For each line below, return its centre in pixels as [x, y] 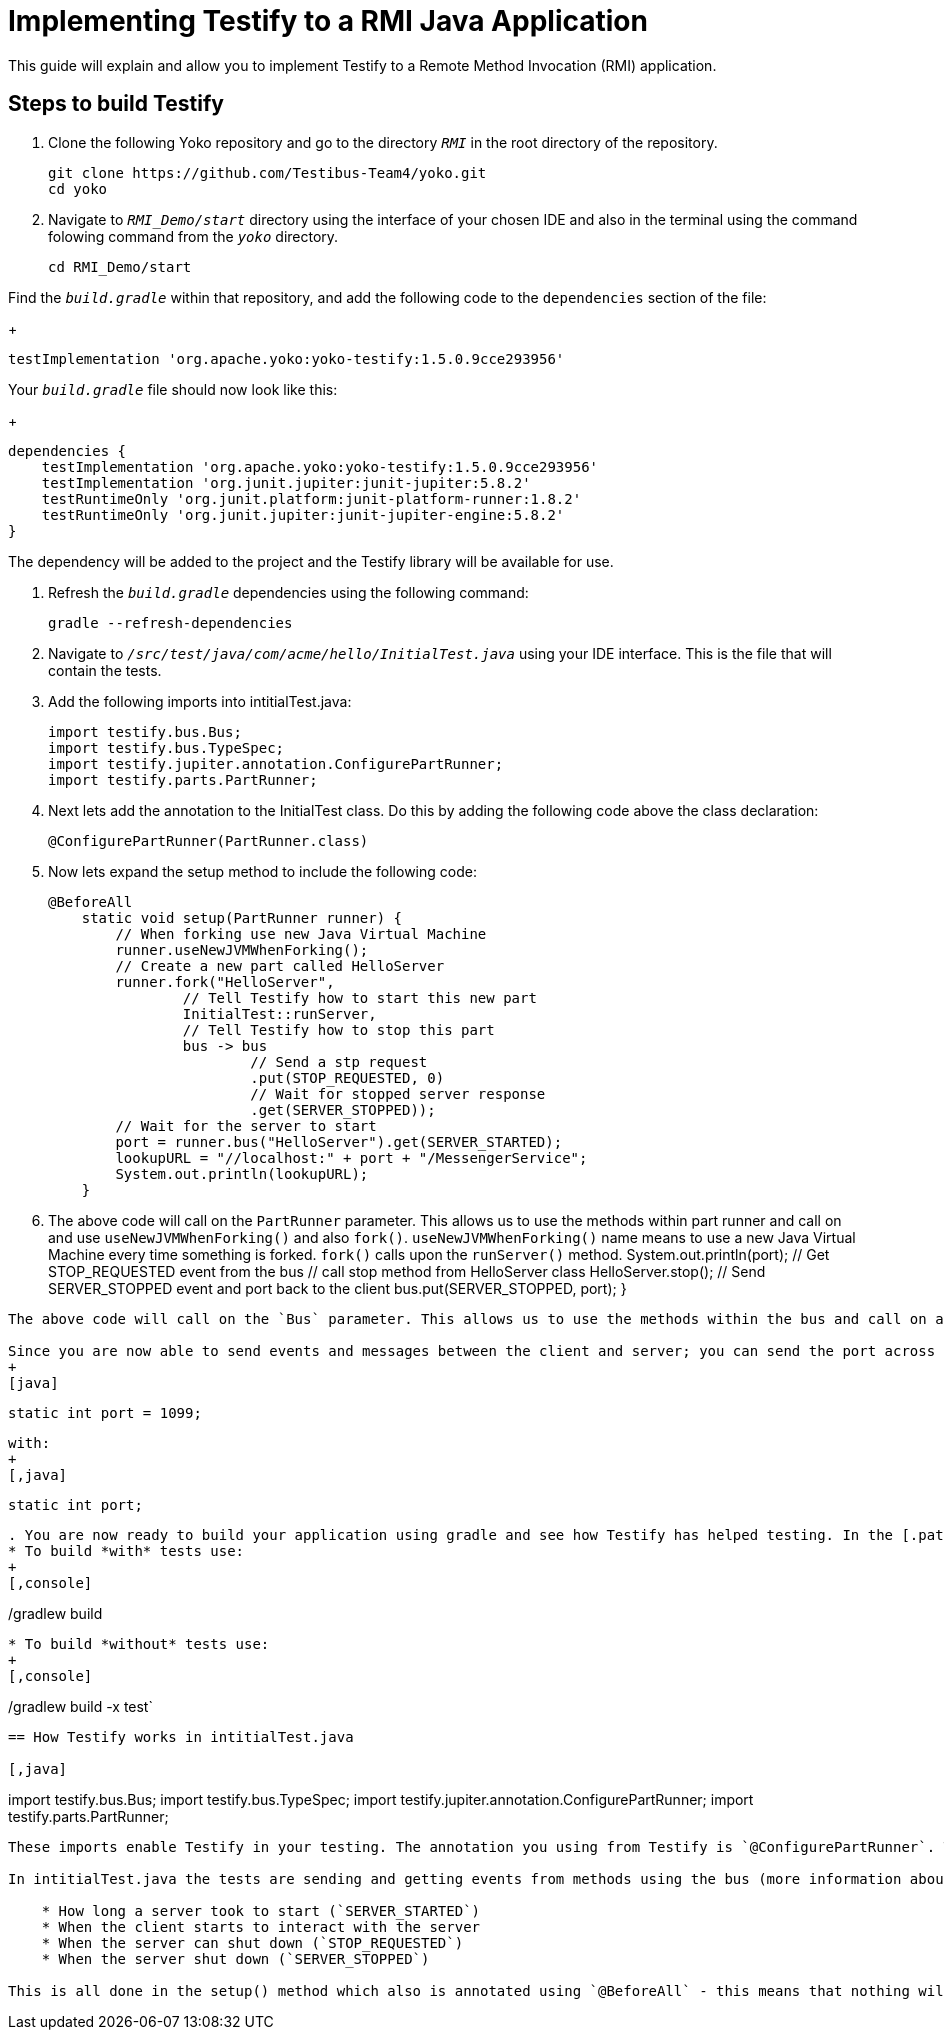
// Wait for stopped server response [398, 1093]
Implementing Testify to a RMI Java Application [328, 21]
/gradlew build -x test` [80, 1706]
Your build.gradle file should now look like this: [173, 389]
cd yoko [78, 188]
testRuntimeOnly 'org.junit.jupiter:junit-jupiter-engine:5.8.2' [303, 514]
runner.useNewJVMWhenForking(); [242, 949]
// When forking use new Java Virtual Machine [301, 933]
